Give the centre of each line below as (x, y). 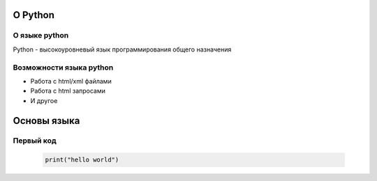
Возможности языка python (63, 68)
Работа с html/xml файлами (71, 81)
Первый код (35, 141)
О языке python (41, 36)
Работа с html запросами (68, 91)
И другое (44, 100)
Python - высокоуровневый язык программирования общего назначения (122, 49)
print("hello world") (82, 160)
